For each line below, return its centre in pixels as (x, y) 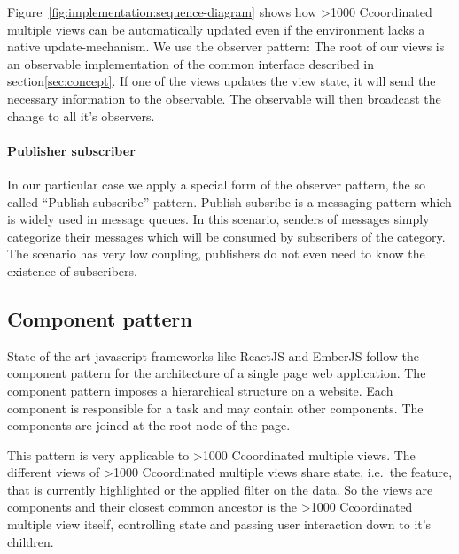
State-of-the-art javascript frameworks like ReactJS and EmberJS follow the (214, 355)
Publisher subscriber (71, 150)
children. (31, 541)
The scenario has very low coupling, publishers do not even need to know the (216, 254)
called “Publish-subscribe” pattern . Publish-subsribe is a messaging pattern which (229, 201)
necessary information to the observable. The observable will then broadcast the (224, 98)
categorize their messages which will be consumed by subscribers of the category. (226, 236)
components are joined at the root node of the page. (149, 425)
